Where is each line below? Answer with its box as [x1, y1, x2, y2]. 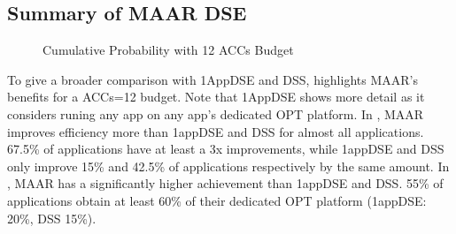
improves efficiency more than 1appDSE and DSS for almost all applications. [7, 122, 424, 140]
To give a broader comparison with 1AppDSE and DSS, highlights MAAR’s [7, 70, 418, 88]
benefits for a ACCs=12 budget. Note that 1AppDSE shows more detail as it [7, 87, 425, 106]
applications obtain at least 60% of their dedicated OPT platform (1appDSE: [7, 191, 427, 209]
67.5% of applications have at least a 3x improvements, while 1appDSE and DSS [7, 140, 444, 158]
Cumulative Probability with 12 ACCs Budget [43, 41, 294, 59]
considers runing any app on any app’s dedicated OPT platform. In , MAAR [7, 104, 424, 123]
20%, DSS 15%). [7, 208, 97, 227]
